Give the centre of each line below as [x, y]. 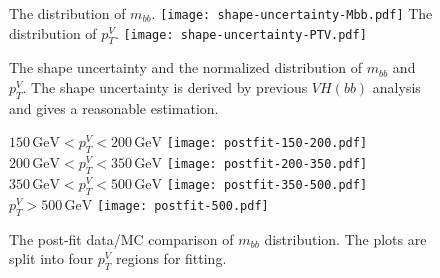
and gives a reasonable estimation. [114, 107]
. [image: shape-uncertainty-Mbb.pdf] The [292, 13]
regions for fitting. [171, 258]
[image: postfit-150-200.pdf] [267, 143]
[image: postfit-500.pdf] [182, 205]
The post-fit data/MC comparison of [121, 238]
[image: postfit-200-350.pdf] [267, 164]
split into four [51, 258]
